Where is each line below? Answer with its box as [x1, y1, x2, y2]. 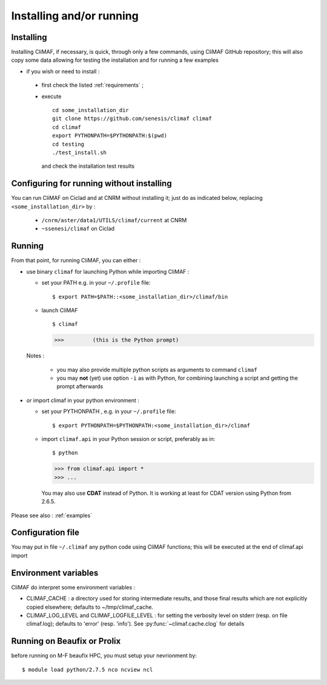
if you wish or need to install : [26, 67, 100, 75]
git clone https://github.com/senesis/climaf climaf [52, 115, 212, 122]
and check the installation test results [41, 162, 135, 170]
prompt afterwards [56, 383, 104, 390]
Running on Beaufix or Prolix [11, 636, 121, 646]
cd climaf [52, 124, 81, 130]
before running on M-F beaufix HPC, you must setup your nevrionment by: [11, 652, 197, 660]
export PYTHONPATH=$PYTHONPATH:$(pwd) [52, 132, 168, 139]
